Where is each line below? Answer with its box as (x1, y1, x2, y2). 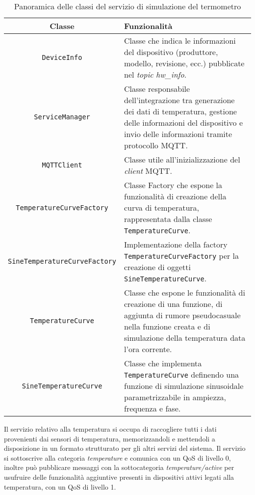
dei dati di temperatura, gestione (124, 106, 237, 117)
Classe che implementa (124, 357, 202, 369)
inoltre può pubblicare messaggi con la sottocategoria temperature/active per (4, 462, 234, 472)
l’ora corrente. (124, 343, 172, 355)
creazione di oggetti (124, 261, 191, 273)
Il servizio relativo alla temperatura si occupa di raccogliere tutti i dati (4, 424, 217, 434)
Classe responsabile (124, 83, 190, 94)
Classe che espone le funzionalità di (124, 287, 245, 298)
